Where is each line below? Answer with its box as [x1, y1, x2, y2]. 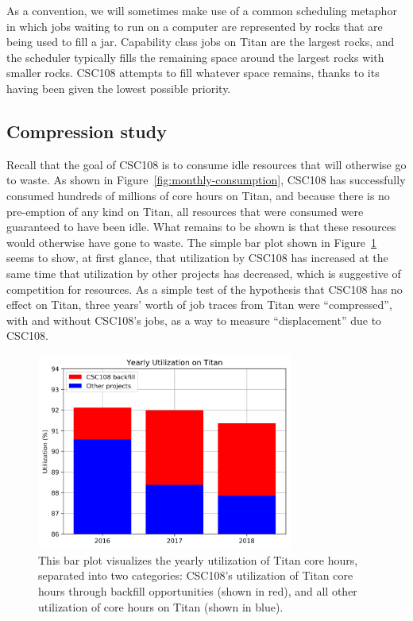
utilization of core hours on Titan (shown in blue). [38, 598, 284, 615]
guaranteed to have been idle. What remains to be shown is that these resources [6, 218, 396, 235]
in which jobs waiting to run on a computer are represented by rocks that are [6, 17, 383, 34]
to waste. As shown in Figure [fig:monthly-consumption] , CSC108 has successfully [6, 172, 406, 188]
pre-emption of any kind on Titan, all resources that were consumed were [6, 202, 364, 219]
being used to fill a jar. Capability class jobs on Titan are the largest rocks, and [6, 33, 395, 50]
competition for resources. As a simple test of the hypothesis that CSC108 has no [6, 280, 403, 297]
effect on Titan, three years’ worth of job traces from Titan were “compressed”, [6, 296, 392, 313]
